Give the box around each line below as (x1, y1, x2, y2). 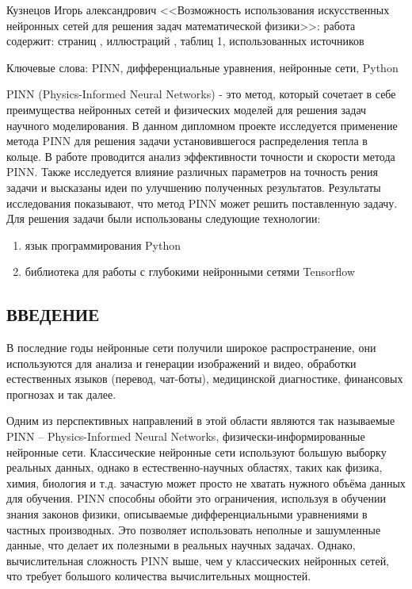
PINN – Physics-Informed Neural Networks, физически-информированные (6, 428, 365, 445)
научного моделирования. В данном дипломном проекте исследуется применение (6, 117, 398, 133)
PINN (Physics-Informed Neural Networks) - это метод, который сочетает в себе (6, 86, 396, 102)
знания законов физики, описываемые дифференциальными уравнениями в (6, 506, 368, 522)
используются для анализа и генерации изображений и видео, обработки (6, 354, 357, 371)
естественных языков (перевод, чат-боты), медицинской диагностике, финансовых (6, 370, 403, 387)
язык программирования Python (25, 236, 181, 253)
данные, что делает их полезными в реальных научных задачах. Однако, (6, 537, 356, 553)
